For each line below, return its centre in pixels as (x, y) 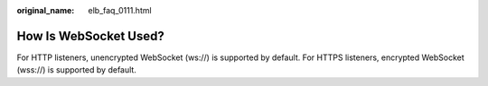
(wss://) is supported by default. (77, 70)
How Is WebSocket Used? (90, 36)
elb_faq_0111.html (120, 10)
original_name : (46, 10)
